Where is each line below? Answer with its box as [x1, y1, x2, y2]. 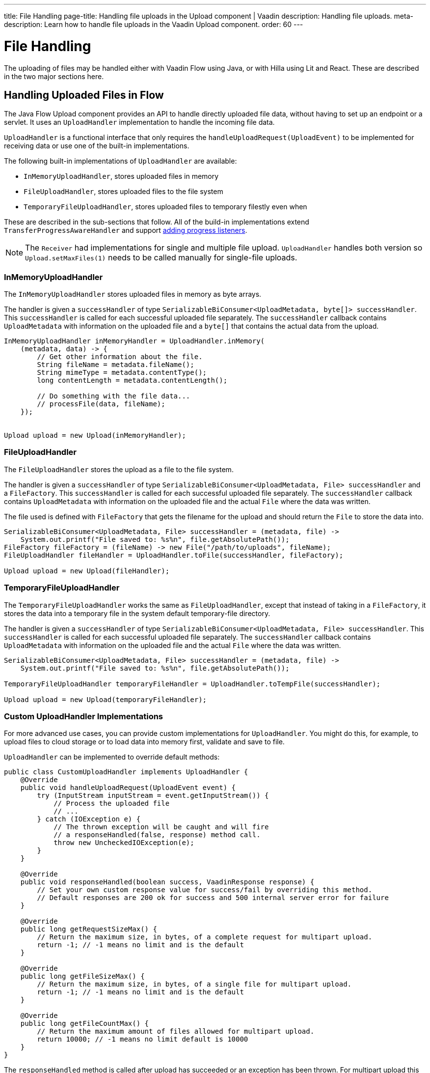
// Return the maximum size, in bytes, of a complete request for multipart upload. [37, 933, 373, 941]
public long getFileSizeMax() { [20, 972, 145, 981]
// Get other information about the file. [37, 353, 203, 361]
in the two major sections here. [4, 72, 104, 81]
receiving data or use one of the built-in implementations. [4, 141, 189, 150]
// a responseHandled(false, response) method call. [54, 831, 261, 839]
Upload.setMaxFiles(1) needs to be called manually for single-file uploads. [25, 253, 297, 263]
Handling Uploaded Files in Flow [4, 88, 164, 101]
